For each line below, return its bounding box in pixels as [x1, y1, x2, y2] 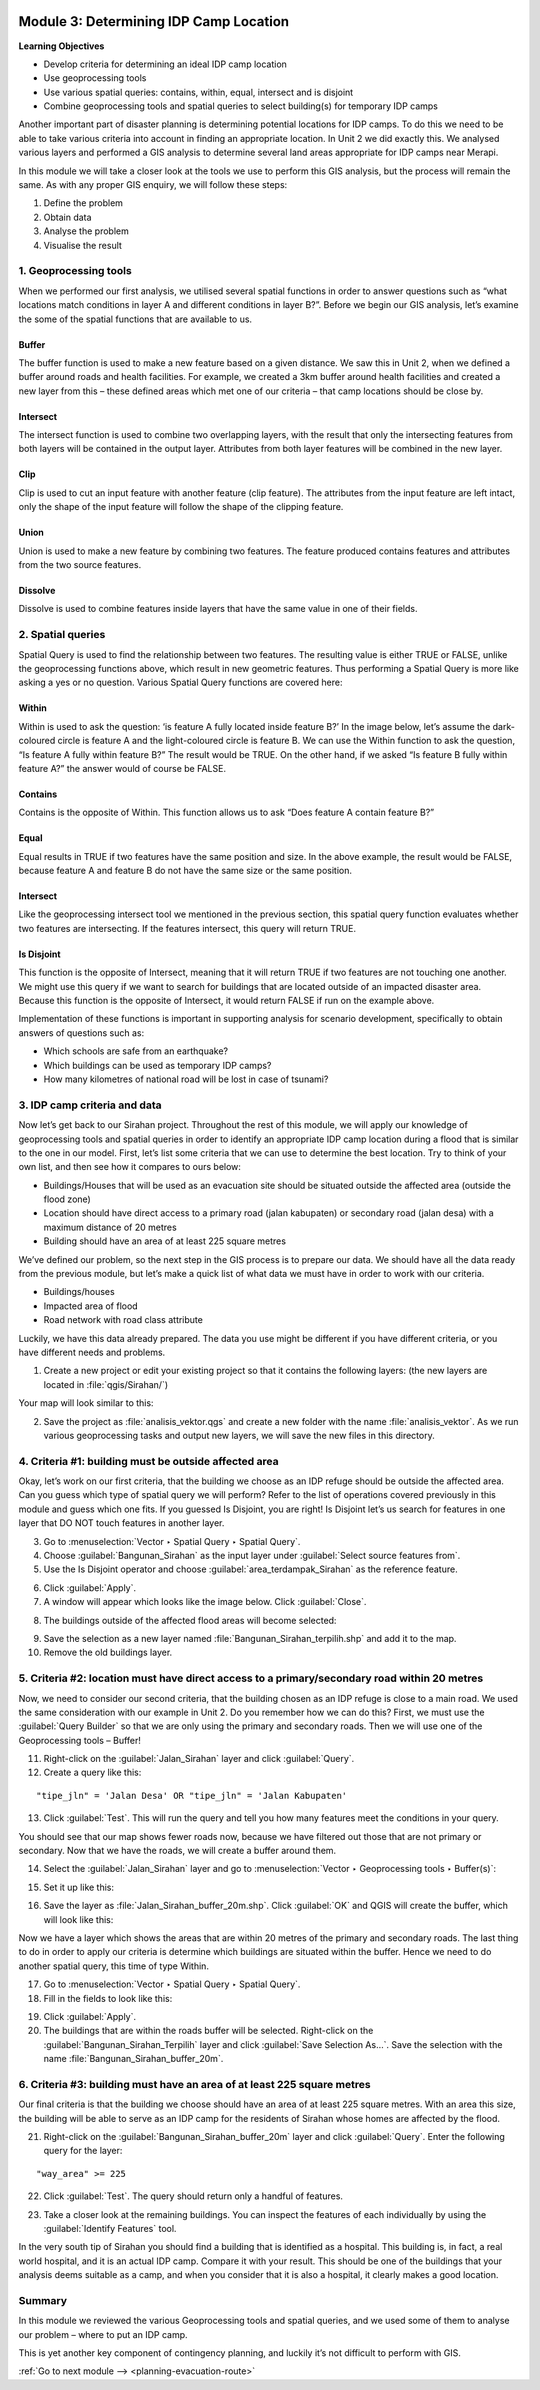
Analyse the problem [43, 225, 129, 237]
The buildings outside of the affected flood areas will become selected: [43, 1614, 337, 1626]
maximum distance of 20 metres [43, 1221, 177, 1233]
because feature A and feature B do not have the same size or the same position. [18, 865, 352, 877]
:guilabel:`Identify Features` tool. [43, 2222, 177, 2234]
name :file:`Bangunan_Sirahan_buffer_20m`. [43, 2053, 224, 2065]
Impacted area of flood [43, 1300, 139, 1312]
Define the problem [43, 197, 124, 209]
